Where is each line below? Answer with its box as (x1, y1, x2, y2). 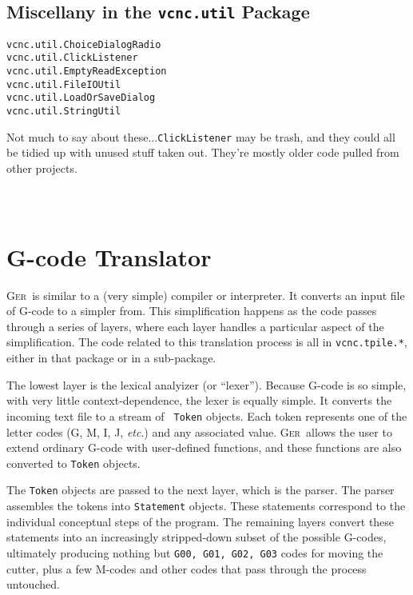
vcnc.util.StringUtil (6, 106, 121, 118)
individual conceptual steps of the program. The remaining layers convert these (6, 513, 395, 529)
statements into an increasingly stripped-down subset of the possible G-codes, (6, 529, 387, 545)
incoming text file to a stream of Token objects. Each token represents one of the (6, 407, 407, 424)
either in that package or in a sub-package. (6, 349, 216, 366)
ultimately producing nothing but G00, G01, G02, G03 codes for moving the (6, 544, 383, 561)
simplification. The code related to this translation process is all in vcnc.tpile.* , (6, 333, 407, 350)
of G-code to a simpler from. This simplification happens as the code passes (6, 302, 377, 319)
